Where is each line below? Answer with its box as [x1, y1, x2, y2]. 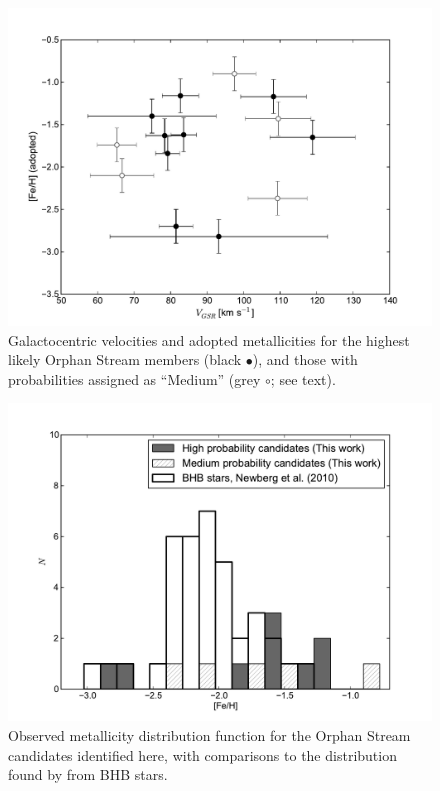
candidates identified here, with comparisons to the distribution [8, 744, 397, 765]
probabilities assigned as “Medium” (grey [8, 368, 261, 389]
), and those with [252, 349, 358, 370]
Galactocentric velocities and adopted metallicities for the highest [8, 329, 410, 350]
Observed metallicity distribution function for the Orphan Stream [8, 724, 411, 745]
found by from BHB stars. [8, 764, 168, 785]
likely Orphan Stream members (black [8, 349, 242, 370]
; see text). [270, 368, 336, 389]
